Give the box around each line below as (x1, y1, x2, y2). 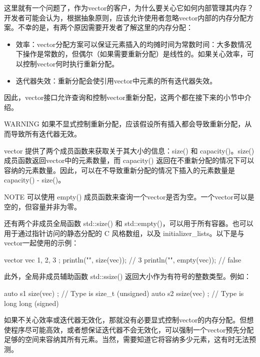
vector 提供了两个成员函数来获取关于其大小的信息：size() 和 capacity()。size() (4, 145, 254, 155)
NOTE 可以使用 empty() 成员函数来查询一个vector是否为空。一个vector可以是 (4, 191, 254, 201)
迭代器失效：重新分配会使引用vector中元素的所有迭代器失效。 (15, 75, 217, 85)
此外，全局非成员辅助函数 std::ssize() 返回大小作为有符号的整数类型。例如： (4, 271, 251, 281)
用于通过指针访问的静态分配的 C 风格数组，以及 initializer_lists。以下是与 (4, 227, 244, 238)
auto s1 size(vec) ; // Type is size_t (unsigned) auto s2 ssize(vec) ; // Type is (4, 288, 244, 298)
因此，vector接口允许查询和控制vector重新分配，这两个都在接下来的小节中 (4, 92, 244, 102)
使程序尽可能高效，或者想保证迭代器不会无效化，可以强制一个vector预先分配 (4, 324, 254, 334)
